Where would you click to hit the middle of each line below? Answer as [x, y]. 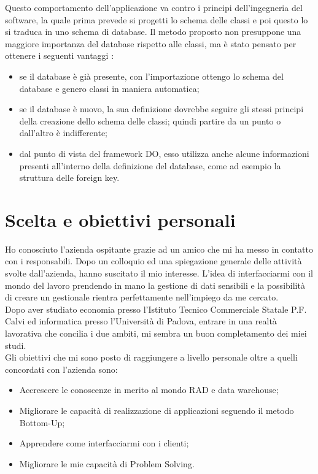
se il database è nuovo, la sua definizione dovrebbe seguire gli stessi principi [161, 109]
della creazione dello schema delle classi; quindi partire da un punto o [150, 120]
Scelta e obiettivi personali [120, 219]
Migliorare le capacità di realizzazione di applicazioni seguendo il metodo [157, 410]
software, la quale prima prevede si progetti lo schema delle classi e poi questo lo [157, 19]
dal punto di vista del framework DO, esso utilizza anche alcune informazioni [164, 153]
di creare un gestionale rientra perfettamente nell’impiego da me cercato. [142, 297]
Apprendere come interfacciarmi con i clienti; [104, 443]
